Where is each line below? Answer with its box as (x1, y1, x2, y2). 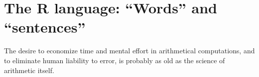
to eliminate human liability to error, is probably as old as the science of (4, 55, 225, 65)
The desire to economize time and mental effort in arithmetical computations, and (4, 45, 255, 56)
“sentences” (4, 17, 86, 37)
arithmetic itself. (4, 65, 54, 75)
